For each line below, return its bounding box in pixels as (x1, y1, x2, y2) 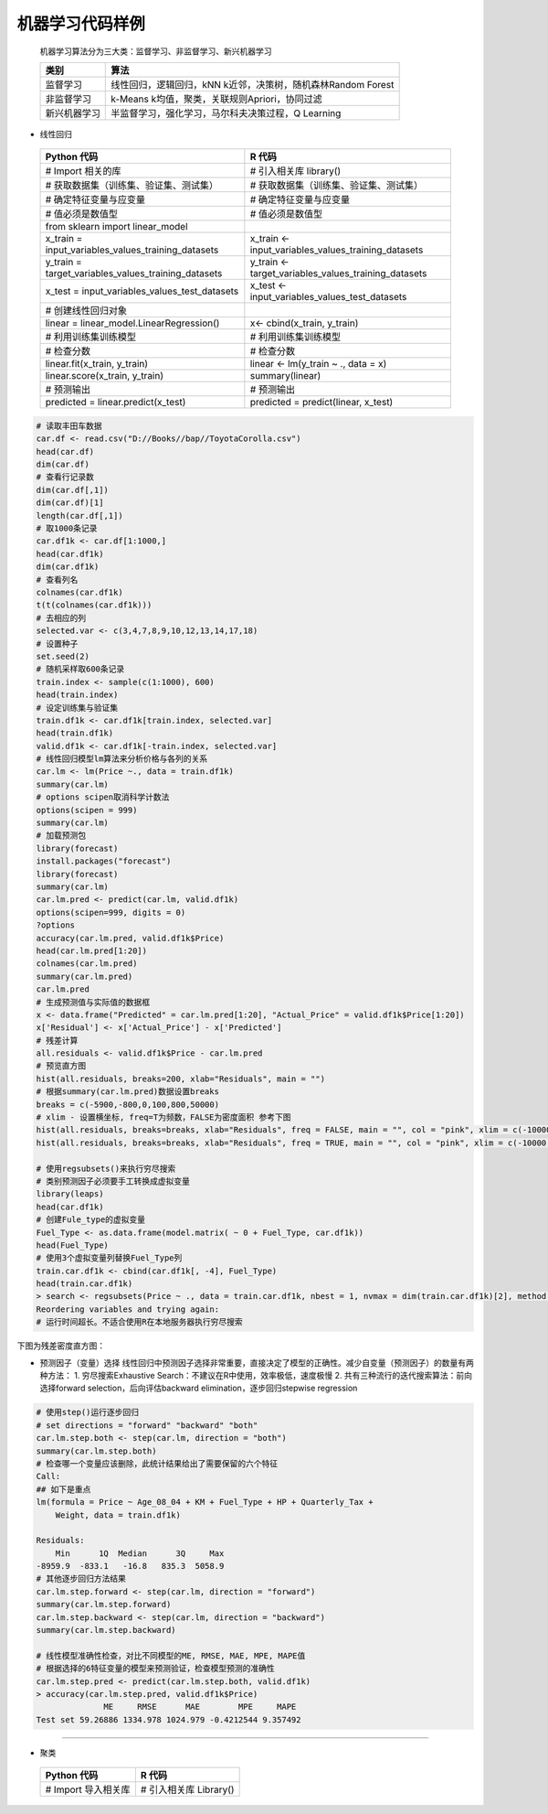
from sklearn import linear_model (45, 220, 188, 233)
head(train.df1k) (36, 728, 114, 738)
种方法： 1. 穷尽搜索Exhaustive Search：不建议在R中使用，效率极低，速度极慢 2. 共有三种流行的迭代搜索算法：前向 (39, 1370, 473, 1381)
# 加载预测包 (36, 831, 87, 841)
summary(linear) (249, 370, 321, 382)
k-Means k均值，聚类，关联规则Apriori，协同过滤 (111, 92, 323, 105)
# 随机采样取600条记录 (36, 664, 125, 674)
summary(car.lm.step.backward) (36, 1625, 177, 1636)
